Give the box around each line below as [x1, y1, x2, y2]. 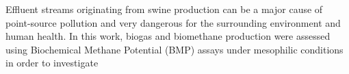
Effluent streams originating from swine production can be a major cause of [5, 2, 323, 16]
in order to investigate [5, 56, 99, 70]
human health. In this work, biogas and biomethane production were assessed [5, 29, 331, 43]
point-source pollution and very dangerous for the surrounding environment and [5, 15, 341, 29]
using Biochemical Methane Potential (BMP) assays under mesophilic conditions [5, 42, 344, 56]
